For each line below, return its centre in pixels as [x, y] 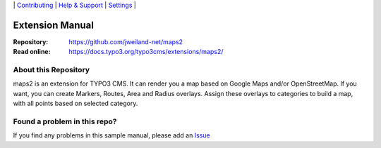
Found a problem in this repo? [65, 121]
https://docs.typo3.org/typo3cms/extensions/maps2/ [146, 52]
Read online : [32, 52]
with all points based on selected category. [75, 103]
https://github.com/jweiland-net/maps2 [126, 41]
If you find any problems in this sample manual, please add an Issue [112, 135]
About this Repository [52, 70]
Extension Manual [54, 25]
